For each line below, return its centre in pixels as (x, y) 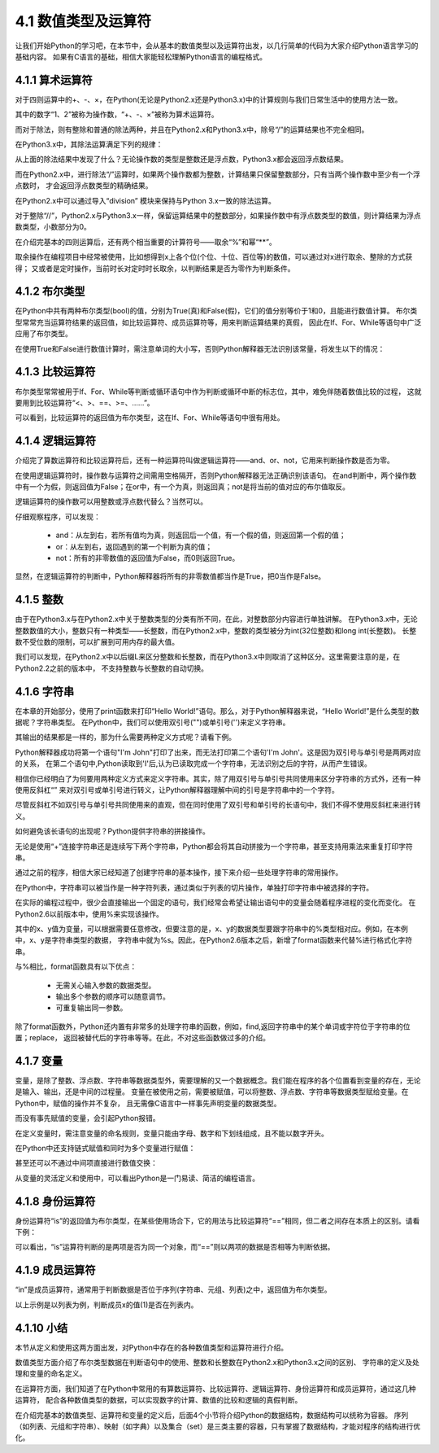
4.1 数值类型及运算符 (83, 21)
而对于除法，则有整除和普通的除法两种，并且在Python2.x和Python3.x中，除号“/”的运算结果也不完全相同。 (192, 129)
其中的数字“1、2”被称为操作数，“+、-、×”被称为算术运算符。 (117, 115)
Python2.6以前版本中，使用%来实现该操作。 (89, 914)
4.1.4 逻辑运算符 (56, 441)
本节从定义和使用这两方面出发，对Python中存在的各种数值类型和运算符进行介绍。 (152, 1347)
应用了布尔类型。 (43, 334)
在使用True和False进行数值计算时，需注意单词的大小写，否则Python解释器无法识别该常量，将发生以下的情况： (200, 348)
